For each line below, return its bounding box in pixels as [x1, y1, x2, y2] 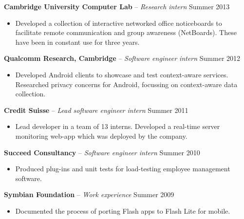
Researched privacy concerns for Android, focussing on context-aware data [15, 79, 238, 89]
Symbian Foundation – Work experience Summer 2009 [4, 189, 174, 200]
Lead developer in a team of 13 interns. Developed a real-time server [15, 121, 220, 131]
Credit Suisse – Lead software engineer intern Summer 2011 [4, 105, 188, 115]
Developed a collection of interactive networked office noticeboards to [15, 18, 222, 28]
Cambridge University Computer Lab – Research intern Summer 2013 [4, 1, 230, 11]
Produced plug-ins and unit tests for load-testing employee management [15, 164, 230, 174]
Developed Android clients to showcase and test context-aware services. [15, 69, 228, 79]
